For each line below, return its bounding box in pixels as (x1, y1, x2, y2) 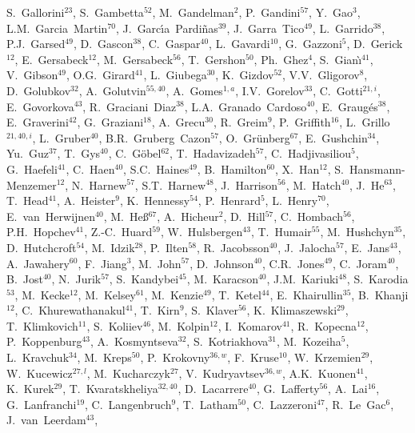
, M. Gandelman (152, 4, 234, 20)
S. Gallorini (6, 4, 65, 20)
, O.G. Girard (66, 66, 135, 83)
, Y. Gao (309, 4, 353, 20)
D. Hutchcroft (6, 239, 77, 255)
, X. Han (274, 160, 320, 177)
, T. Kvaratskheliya (62, 380, 158, 397)
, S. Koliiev (86, 317, 143, 334)
